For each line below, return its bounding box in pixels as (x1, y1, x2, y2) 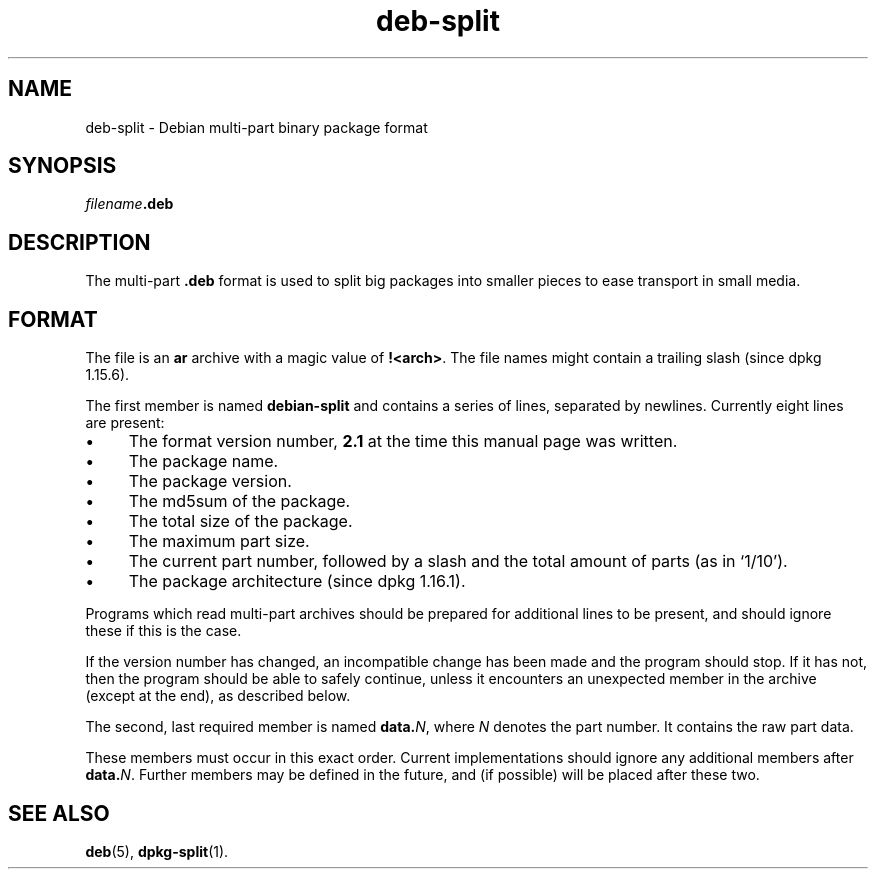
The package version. (128, 471, 292, 492)
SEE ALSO (8, 800, 110, 826)
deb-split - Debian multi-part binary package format (85, 118, 428, 136)
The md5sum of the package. (128, 491, 351, 512)
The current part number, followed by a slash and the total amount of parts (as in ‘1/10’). (128, 551, 788, 572)
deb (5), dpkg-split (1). (85, 842, 229, 860)
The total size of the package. (128, 511, 353, 532)
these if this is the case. (85, 622, 242, 640)
